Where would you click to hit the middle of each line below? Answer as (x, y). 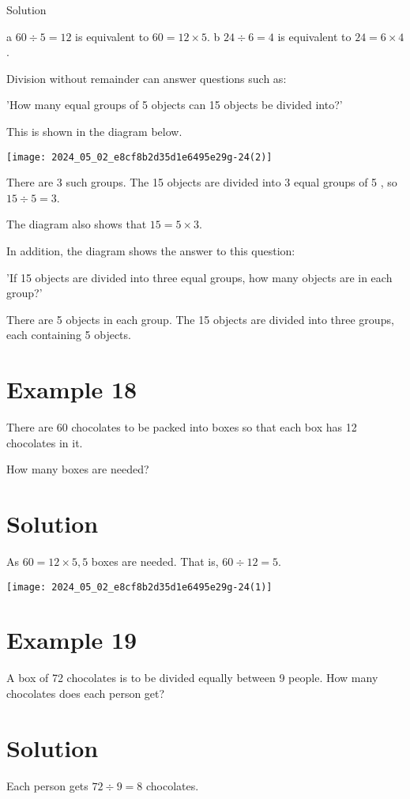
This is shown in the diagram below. (94, 131)
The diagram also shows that (77, 224)
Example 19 (72, 640)
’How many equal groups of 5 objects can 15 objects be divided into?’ (175, 105)
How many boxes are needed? (78, 469)
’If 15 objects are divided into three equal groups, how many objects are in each (199, 277)
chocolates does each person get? (86, 693)
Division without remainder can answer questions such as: (147, 78)
